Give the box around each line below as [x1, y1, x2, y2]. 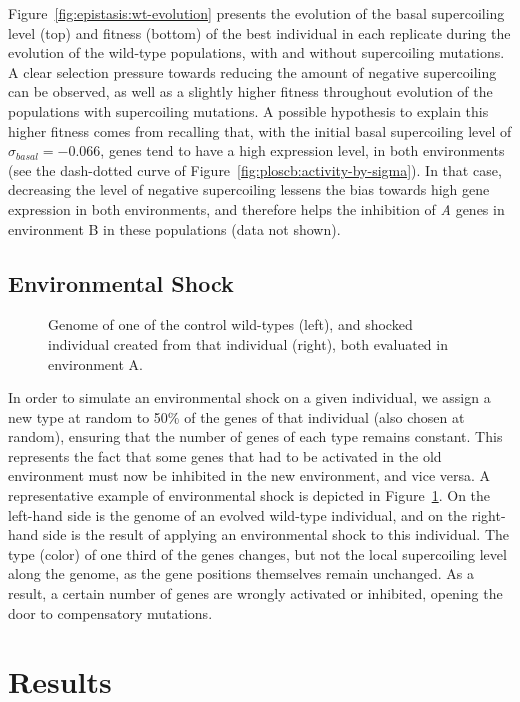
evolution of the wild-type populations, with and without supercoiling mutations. [8, 42, 505, 63]
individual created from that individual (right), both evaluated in [48, 333, 448, 354]
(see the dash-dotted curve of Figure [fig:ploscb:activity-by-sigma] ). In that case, [8, 159, 502, 180]
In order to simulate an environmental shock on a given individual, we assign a [8, 387, 491, 408]
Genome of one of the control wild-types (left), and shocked [48, 314, 413, 335]
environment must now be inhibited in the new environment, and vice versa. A [8, 465, 491, 486]
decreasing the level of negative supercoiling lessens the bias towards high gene [8, 179, 490, 200]
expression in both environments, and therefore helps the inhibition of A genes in [8, 198, 505, 219]
